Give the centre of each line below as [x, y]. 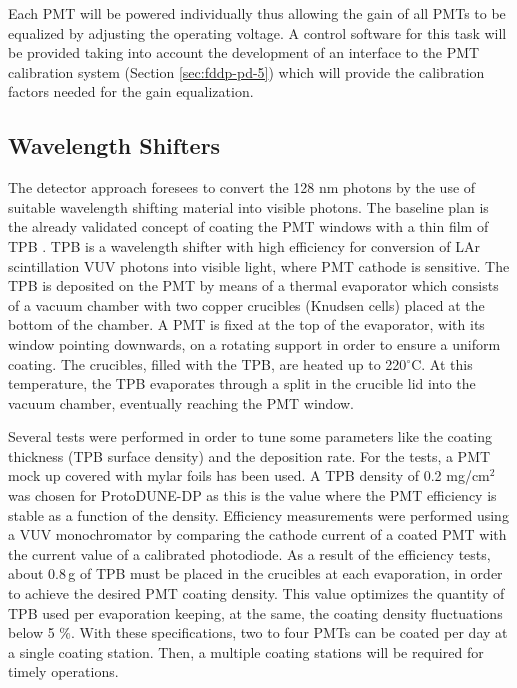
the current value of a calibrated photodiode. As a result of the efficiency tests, [249, 553]
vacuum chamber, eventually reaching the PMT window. [181, 402]
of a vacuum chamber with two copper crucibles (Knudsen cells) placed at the [246, 304]
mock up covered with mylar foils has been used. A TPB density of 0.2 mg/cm [249, 475]
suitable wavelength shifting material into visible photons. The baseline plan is [248, 206]
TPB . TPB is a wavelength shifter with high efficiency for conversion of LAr [244, 245]
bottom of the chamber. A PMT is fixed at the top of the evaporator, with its [246, 324]
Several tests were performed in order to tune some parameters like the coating [250, 436]
